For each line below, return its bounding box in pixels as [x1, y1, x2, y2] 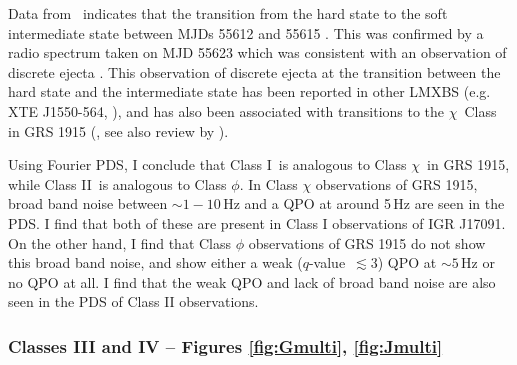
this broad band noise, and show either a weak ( [8, 252, 303, 273]
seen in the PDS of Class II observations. [8, 291, 259, 312]
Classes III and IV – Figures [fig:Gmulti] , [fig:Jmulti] [8, 333, 443, 358]
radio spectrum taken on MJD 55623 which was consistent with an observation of [8, 42, 507, 63]
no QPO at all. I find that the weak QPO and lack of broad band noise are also [8, 271, 496, 292]
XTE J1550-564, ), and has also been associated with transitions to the [8, 100, 445, 121]
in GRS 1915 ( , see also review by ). [8, 120, 229, 141]
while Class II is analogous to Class [8, 173, 227, 194]
